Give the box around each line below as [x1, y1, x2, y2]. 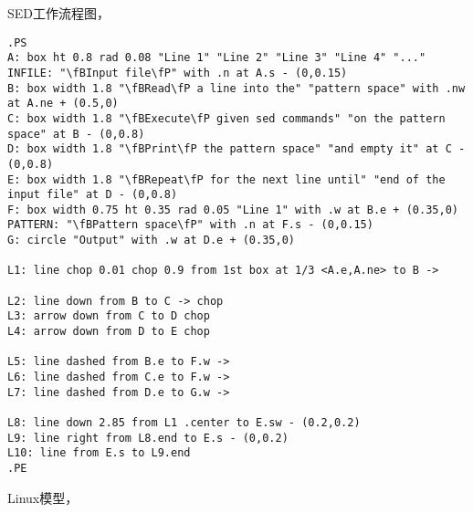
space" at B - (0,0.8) [7, 127, 145, 141]
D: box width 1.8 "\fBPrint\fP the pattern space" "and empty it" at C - [7, 142, 466, 156]
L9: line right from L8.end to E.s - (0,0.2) [7, 431, 289, 445]
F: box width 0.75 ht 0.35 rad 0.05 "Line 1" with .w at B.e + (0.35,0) [7, 203, 458, 216]
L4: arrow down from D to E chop [7, 325, 210, 339]
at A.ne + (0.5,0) [7, 97, 119, 110]
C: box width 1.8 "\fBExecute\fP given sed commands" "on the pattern [7, 111, 446, 125]
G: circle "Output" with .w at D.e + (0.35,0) [7, 234, 295, 247]
